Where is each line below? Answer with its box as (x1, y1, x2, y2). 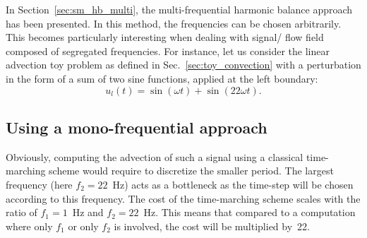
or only (68, 218, 99, 233)
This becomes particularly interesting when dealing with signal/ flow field (6, 30, 324, 44)
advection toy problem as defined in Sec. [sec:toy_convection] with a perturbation (6, 57, 361, 72)
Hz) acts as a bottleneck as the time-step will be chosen (112, 177, 354, 191)
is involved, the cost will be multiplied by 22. (114, 218, 310, 233)
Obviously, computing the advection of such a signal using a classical (6, 149, 303, 164)
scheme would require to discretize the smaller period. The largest (49, 163, 334, 178)
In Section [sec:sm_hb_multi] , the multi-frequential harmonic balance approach (6, 2, 353, 16)
